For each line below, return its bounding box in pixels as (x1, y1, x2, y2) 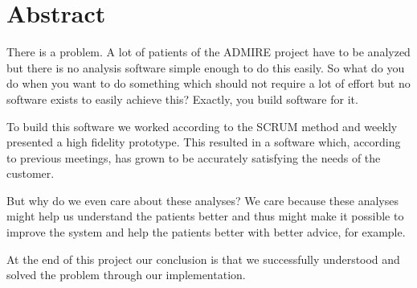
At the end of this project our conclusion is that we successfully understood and (6, 250, 400, 267)
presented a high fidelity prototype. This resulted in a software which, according (6, 134, 401, 150)
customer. (6, 165, 55, 182)
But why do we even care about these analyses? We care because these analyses (6, 191, 399, 208)
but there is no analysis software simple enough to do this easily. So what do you (6, 59, 405, 76)
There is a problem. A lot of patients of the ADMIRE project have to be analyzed (6, 43, 411, 60)
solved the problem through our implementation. (6, 266, 246, 283)
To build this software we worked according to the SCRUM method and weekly (6, 117, 398, 134)
